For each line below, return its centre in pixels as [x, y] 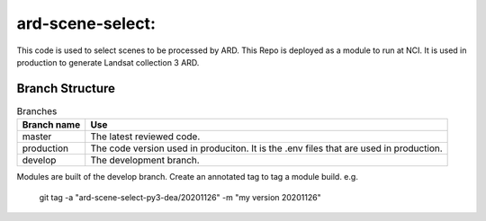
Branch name [51, 125]
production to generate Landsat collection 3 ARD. [108, 62]
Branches [37, 111]
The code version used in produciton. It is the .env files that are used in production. [266, 148]
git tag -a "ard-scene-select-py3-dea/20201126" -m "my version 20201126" [180, 197]
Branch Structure [66, 88]
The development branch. [145, 160]
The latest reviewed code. [145, 137]
